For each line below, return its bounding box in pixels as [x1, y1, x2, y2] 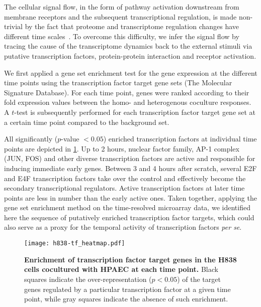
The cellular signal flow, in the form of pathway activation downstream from [4, 2, 239, 12]
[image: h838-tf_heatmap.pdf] [24, 240, 125, 247]
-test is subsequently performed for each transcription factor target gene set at [14, 106, 256, 117]
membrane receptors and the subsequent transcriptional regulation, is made [4, 11, 237, 22]
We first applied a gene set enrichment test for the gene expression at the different [4, 67, 257, 78]
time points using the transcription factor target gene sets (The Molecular [4, 77, 232, 88]
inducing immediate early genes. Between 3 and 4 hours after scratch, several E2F [4, 163, 257, 173]
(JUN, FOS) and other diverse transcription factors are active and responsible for [4, 153, 255, 164]
